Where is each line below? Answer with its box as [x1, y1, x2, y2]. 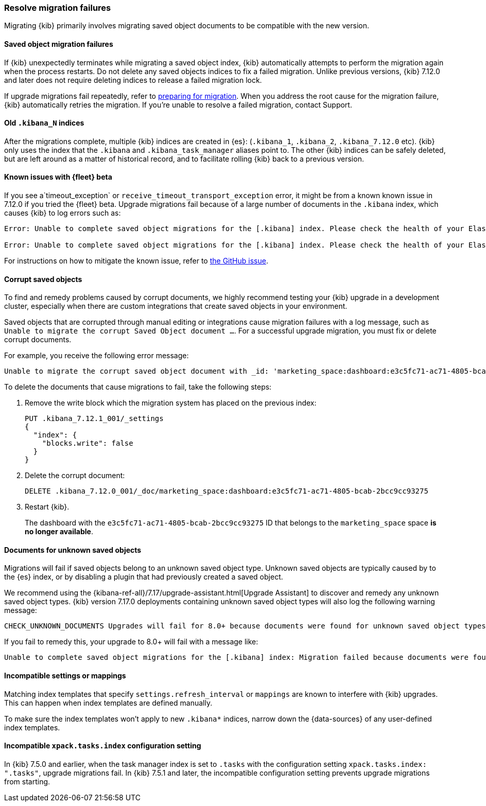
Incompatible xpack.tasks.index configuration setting [4, 741, 201, 750]
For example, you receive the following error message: [4, 351, 189, 360]
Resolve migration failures [4, 3, 111, 13]
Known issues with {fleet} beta [4, 172, 112, 182]
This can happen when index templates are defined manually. [4, 698, 213, 707]
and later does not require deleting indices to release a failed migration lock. [4, 75, 262, 84]
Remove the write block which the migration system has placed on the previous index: [25, 398, 317, 408]
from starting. [4, 777, 50, 786]
